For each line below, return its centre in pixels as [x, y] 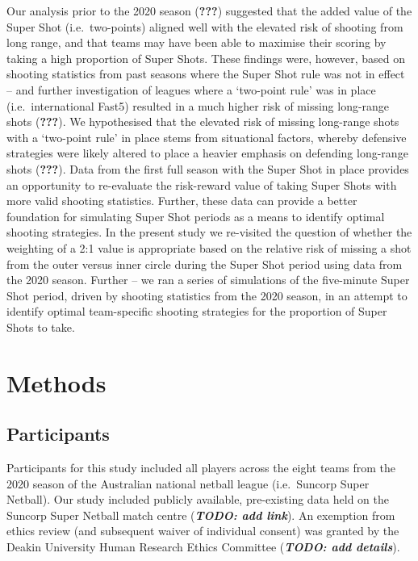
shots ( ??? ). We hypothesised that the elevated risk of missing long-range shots [203, 121]
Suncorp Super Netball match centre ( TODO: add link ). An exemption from [201, 515]
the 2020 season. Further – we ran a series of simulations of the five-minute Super [208, 280]
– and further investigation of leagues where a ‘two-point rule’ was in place [191, 89]
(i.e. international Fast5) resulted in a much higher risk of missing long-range [198, 105]
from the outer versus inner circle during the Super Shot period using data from [205, 264]
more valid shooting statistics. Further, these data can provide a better [182, 201]
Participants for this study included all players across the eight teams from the [201, 468]
